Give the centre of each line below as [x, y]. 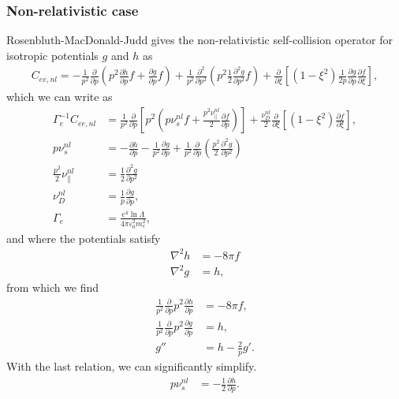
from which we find [53, 287]
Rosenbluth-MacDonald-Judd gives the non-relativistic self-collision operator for [199, 40]
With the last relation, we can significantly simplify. [132, 365]
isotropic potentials [52, 55]
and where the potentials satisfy [84, 238]
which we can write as [60, 97]
